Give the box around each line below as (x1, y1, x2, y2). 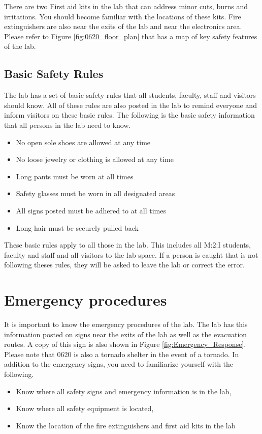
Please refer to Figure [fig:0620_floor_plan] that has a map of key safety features (4, 31, 257, 41)
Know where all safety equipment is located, (16, 403, 154, 414)
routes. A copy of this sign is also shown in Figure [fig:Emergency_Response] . (4, 339, 246, 349)
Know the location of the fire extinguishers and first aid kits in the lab (16, 420, 236, 430)
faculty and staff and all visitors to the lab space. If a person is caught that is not (4, 249, 258, 260)
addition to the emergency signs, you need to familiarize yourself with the (4, 359, 234, 369)
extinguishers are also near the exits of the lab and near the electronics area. (4, 21, 242, 32)
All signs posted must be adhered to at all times (16, 205, 166, 215)
